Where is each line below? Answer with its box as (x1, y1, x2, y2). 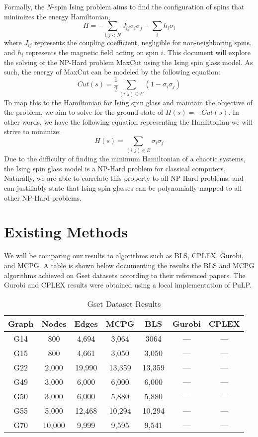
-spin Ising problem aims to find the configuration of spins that (52, 1, 245, 11)
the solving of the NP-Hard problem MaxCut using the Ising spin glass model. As (4, 57, 253, 67)
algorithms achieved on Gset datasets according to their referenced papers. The (4, 270, 246, 280)
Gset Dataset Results (87, 297, 161, 309)
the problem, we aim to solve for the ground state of (4, 107, 164, 117)
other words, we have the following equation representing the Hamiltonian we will (4, 116, 253, 127)
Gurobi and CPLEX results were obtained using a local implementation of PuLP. (4, 280, 252, 290)
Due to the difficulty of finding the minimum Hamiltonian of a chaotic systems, (4, 153, 246, 164)
